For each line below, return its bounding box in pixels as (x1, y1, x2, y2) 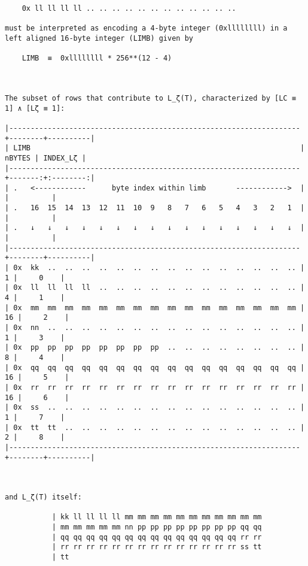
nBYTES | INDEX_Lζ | (5, 153, 87, 162)
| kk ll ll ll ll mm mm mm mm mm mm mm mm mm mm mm (51, 513, 262, 522)
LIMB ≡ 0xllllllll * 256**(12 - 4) (22, 54, 172, 63)
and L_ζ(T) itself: (5, 493, 82, 502)
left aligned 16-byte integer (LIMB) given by (5, 34, 193, 43)
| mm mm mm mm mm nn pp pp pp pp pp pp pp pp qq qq (51, 523, 262, 532)
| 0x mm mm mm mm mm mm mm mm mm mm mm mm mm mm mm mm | (5, 303, 305, 312)
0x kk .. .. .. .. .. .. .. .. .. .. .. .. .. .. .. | (13, 264, 305, 273)
